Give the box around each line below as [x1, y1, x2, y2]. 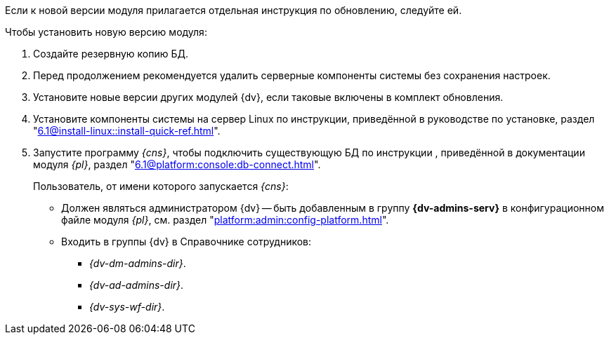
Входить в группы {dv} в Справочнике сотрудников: [61, 236, 312, 247]
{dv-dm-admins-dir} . [89, 257, 186, 269]
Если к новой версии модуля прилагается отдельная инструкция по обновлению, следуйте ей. [5, 4, 462, 16]
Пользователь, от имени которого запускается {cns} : [33, 180, 289, 192]
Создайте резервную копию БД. [33, 48, 189, 60]
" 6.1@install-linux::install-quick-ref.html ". [33, 125, 221, 137]
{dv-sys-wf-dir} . [89, 301, 165, 313]
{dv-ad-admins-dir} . [89, 279, 184, 291]
